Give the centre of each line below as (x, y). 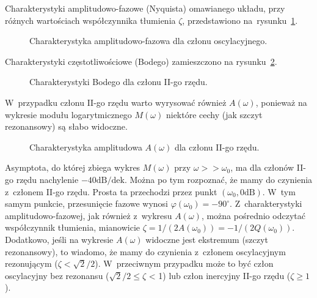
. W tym (279, 191)
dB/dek (110, 180)
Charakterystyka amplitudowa (86, 147)
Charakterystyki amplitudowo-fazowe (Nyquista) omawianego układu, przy (145, 8)
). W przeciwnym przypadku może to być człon (184, 263)
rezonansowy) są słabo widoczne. (66, 126)
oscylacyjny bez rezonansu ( (57, 275)
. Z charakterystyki (266, 203)
